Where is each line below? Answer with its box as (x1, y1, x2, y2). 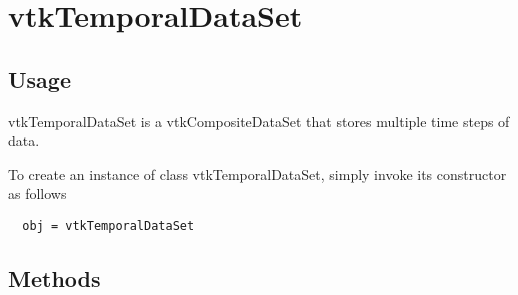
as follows (8, 183, 67, 204)
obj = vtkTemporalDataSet (22, 218, 195, 233)
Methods (8, 263, 101, 293)
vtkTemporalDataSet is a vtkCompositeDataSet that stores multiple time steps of (8, 110, 510, 131)
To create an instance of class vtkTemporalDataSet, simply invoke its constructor (8, 163, 507, 184)
